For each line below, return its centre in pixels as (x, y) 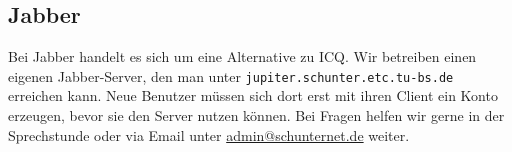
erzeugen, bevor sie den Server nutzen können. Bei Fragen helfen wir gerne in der (256, 115)
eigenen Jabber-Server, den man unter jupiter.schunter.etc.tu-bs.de (231, 75)
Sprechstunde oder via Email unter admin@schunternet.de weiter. (209, 134)
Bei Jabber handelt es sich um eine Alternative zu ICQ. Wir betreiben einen (242, 56)
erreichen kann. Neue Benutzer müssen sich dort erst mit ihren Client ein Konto (253, 95)
